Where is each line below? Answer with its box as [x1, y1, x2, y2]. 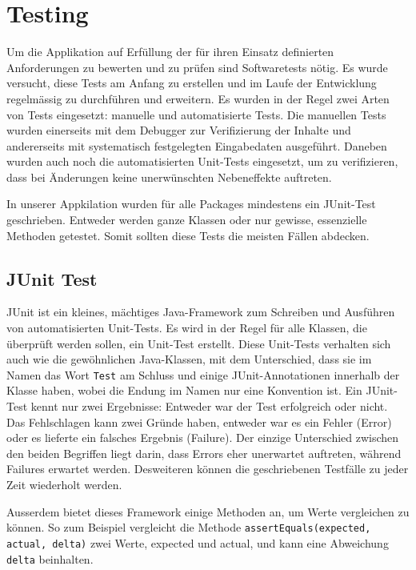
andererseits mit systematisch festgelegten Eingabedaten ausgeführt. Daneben [6, 137, 387, 154]
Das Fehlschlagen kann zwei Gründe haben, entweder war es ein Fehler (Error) [6, 413, 392, 430]
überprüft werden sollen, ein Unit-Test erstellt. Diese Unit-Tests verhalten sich [6, 335, 391, 351]
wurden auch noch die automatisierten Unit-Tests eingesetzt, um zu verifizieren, [6, 153, 398, 170]
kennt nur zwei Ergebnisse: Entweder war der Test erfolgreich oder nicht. [30, 398, 388, 415]
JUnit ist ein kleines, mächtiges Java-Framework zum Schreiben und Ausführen [6, 303, 395, 320]
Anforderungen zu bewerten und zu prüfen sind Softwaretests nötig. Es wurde [6, 58, 388, 75]
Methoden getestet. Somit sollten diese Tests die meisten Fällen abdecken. [6, 227, 370, 243]
